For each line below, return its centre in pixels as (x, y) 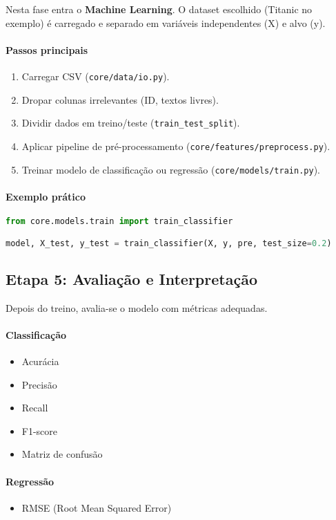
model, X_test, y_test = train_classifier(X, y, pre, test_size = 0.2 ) (169, 243)
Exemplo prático (46, 196)
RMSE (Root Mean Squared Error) (97, 507)
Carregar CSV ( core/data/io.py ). (96, 76)
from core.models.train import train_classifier (119, 221)
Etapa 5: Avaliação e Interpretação (131, 278)
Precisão (39, 384)
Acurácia (40, 361)
